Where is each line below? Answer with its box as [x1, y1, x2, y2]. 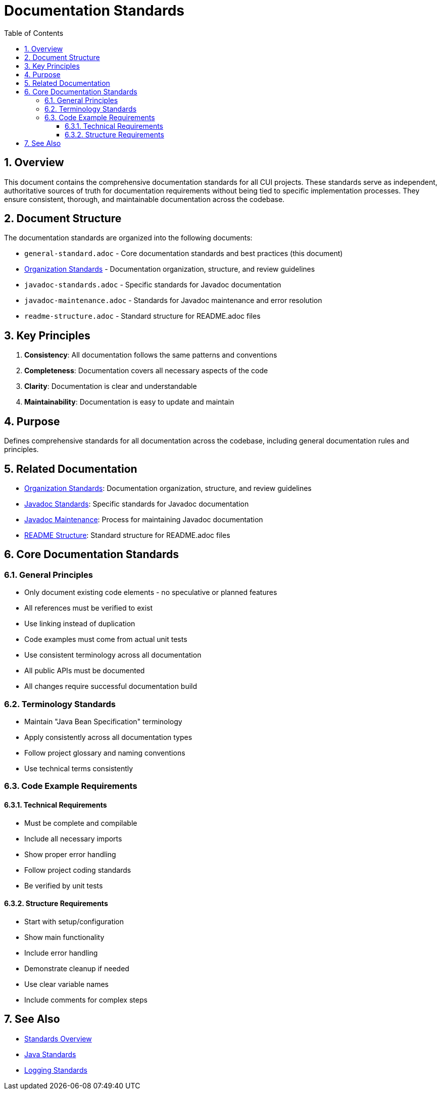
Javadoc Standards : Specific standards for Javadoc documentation [24, 499, 249, 508]
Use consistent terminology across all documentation [24, 651, 202, 660]
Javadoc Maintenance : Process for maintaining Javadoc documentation [24, 515, 263, 524]
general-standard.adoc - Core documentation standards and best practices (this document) [24, 249, 343, 258]
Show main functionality [24, 932, 105, 941]
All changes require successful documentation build [24, 682, 198, 691]
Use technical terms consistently [24, 764, 133, 773]
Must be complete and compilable [24, 818, 137, 827]
